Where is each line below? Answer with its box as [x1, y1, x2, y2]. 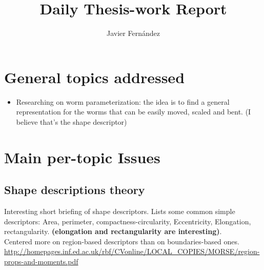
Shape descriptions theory [4, 182, 145, 198]
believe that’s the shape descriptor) [16, 116, 127, 127]
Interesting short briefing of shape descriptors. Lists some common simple [4, 206, 235, 217]
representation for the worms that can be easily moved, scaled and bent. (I [16, 106, 251, 117]
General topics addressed [4, 66, 185, 87]
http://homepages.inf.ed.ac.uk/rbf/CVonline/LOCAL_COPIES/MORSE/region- [4, 246, 260, 257]
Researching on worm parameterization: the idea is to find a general [16, 96, 230, 107]
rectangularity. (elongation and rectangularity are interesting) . [4, 226, 222, 237]
